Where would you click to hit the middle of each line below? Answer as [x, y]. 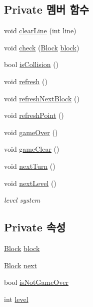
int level [16, 299]
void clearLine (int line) [40, 30]
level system [22, 200]
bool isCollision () [31, 64]
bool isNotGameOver [36, 282]
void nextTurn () [30, 166]
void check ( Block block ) [42, 47]
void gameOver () [31, 132]
